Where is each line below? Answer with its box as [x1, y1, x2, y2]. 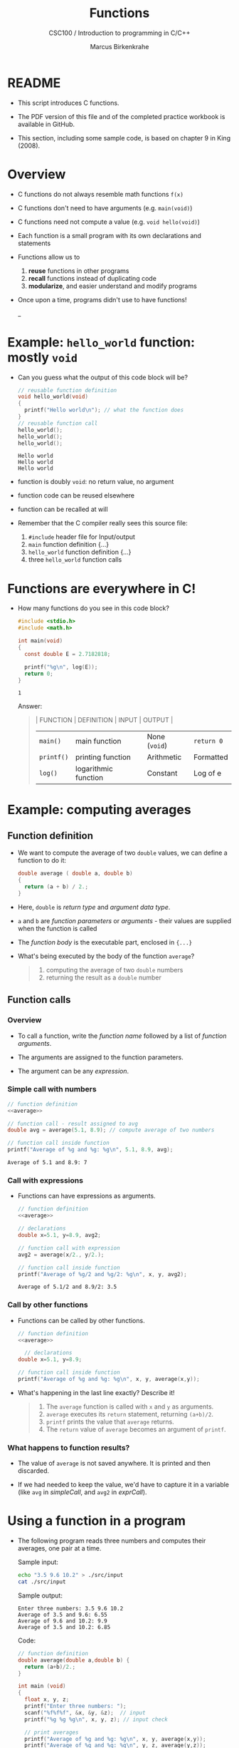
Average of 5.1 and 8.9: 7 [7, 1159, 87, 1166]
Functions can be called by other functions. [17, 1316, 145, 1325]
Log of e [193, 768, 222, 778]
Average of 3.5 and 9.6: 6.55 [17, 1611, 108, 1618]
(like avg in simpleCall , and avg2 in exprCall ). [17, 1488, 147, 1496]
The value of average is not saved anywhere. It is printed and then [17, 1459, 211, 1468]
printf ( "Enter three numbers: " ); [24, 1702, 127, 1710]
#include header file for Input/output [28, 533, 135, 541]
